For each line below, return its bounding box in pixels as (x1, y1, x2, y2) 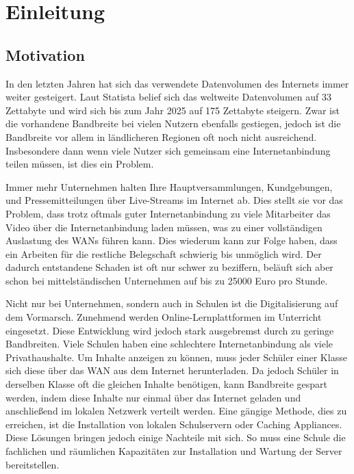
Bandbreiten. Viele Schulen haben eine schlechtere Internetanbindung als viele (5, 337, 333, 351)
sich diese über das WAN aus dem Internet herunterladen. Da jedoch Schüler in (5, 363, 339, 378)
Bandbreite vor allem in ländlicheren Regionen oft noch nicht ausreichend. (5, 129, 317, 144)
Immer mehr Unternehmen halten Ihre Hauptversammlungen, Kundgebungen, (5, 179, 333, 194)
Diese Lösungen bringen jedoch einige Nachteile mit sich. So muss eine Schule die (5, 430, 346, 445)
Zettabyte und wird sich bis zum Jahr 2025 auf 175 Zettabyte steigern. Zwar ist (5, 103, 340, 117)
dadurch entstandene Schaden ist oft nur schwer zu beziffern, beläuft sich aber (5, 260, 333, 274)
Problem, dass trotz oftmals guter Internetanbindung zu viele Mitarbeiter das (5, 206, 331, 220)
